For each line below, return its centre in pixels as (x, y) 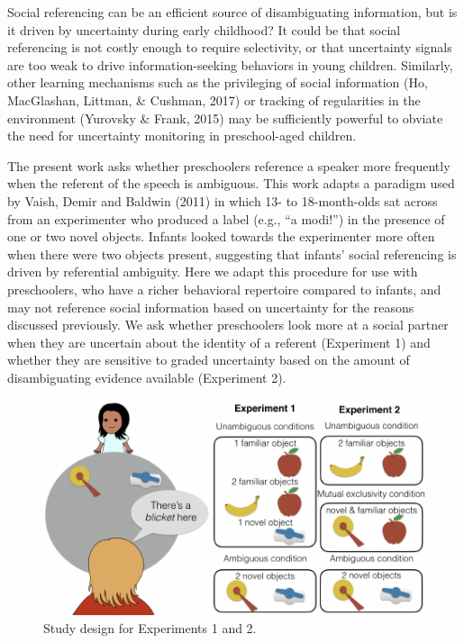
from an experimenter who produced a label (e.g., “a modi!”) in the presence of (226, 218)
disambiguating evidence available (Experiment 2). (147, 377)
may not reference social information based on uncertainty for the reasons (211, 307)
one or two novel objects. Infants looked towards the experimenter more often (221, 236)
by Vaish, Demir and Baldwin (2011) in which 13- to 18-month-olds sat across (223, 200)
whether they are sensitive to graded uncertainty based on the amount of (209, 360)
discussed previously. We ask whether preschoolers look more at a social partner (228, 325)
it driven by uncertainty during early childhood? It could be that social (204, 29)
